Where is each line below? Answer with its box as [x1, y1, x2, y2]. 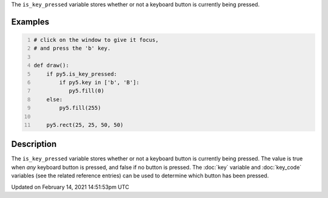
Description [11, 139, 57, 149]
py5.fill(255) [59, 104, 101, 112]
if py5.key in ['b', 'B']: [59, 79, 140, 86]
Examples [11, 16, 50, 27]
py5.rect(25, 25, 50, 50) [46, 121, 124, 128]
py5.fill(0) [69, 87, 104, 94]
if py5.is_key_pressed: [46, 70, 118, 77]
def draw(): [33, 62, 69, 69]
